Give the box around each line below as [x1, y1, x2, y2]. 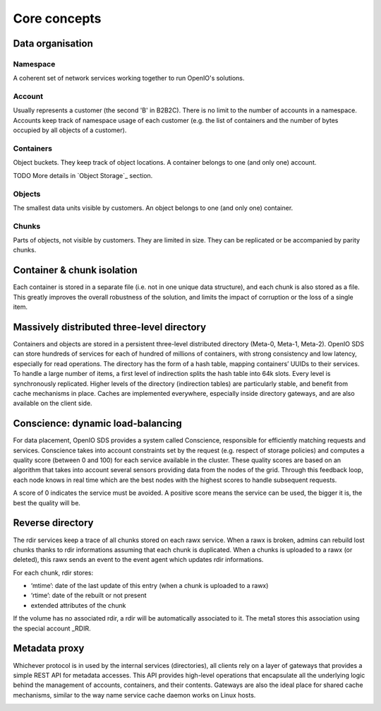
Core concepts [13, 11, 102, 26]
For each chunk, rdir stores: [13, 568, 94, 577]
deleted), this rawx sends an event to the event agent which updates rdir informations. [13, 556, 264, 564]
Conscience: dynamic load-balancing [13, 418, 183, 430]
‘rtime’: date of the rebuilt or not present [30, 591, 147, 600]
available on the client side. [13, 399, 92, 408]
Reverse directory [13, 517, 94, 529]
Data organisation [13, 37, 93, 49]
